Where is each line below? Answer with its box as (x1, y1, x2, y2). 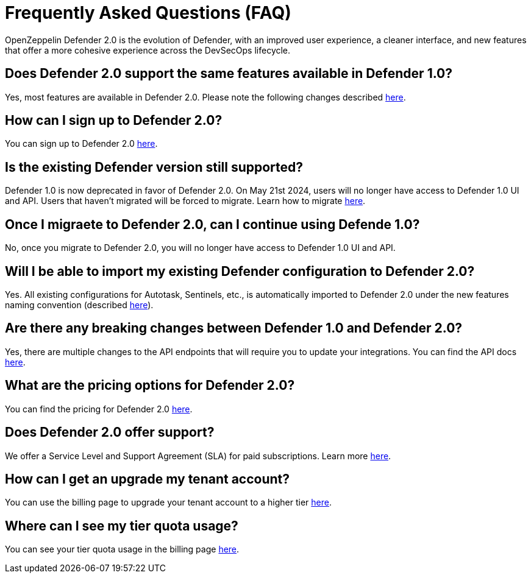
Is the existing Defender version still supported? (5, 159, 304, 175)
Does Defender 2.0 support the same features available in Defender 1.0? (5, 66, 452, 82)
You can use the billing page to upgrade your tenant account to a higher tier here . (5, 497, 332, 508)
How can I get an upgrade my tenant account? (5, 471, 290, 487)
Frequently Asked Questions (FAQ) (5, 2, 291, 23)
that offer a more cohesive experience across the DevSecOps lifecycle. (5, 44, 291, 55)
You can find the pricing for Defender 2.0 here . (5, 403, 193, 414)
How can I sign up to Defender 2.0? (5, 113, 223, 129)
